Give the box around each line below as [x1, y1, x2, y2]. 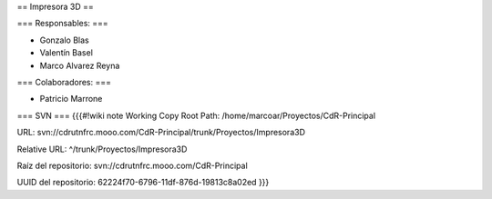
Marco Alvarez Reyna [39, 60, 120, 71]
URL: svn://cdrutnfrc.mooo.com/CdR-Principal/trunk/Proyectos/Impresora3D [16, 127, 305, 138]
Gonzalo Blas [39, 35, 90, 45]
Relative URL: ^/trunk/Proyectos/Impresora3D [16, 144, 188, 154]
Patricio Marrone [39, 94, 103, 104]
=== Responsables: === [16, 18, 108, 29]
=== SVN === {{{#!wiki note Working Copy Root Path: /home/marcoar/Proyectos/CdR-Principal [16, 110, 376, 121]
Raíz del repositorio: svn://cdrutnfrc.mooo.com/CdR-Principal [16, 160, 248, 171]
